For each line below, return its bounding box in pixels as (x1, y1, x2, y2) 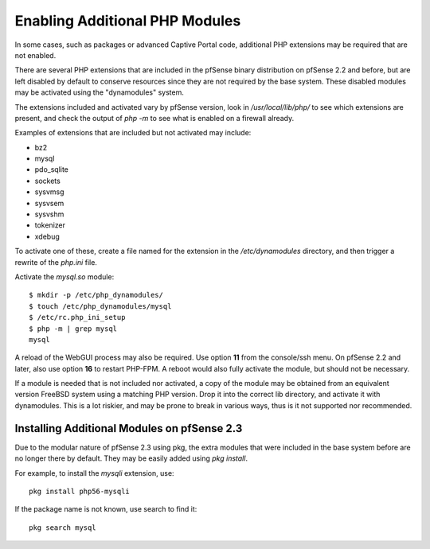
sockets (34, 176, 61, 185)
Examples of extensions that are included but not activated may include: (14, 128, 252, 138)
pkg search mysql (29, 523, 96, 532)
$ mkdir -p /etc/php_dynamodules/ (29, 290, 163, 300)
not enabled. (14, 50, 57, 60)
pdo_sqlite (34, 165, 69, 174)
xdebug (34, 232, 60, 241)
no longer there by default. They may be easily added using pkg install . (14, 454, 248, 463)
